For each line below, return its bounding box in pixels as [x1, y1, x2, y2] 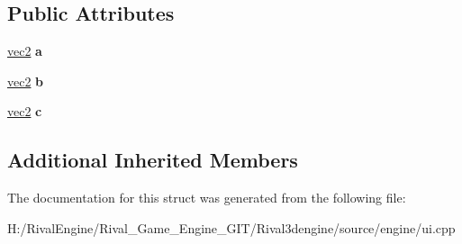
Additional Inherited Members [7, 146, 298, 174]
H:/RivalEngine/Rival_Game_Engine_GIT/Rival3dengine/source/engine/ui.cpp [7, 218, 456, 237]
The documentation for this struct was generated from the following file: [7, 188, 406, 207]
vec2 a [7, 41, 42, 60]
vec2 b [7, 71, 44, 90]
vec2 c [7, 102, 42, 121]
